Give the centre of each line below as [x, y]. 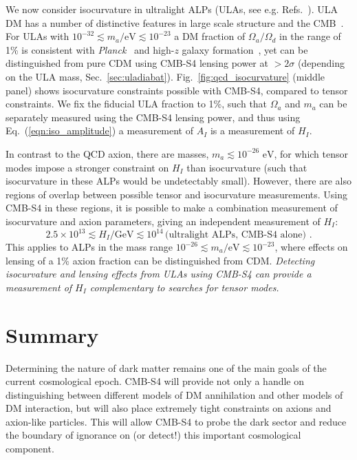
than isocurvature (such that [247, 167]
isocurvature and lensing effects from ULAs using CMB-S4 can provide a [159, 274]
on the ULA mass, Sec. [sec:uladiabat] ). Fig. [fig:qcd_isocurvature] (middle [165, 76]
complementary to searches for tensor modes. [184, 287]
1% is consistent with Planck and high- [90, 49]
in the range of [310, 36]
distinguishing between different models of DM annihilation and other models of [174, 394]
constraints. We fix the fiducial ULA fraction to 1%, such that [137, 104]
